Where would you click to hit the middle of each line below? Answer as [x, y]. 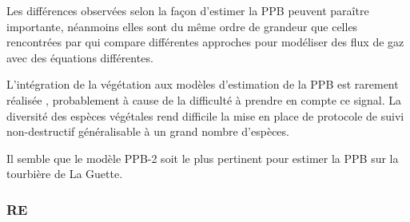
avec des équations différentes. [80, 57]
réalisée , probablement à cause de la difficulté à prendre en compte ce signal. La [204, 99]
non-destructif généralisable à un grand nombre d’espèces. [148, 131]
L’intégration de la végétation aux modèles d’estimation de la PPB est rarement [203, 84]
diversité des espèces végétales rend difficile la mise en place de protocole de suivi [205, 115]
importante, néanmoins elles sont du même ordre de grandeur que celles [182, 26]
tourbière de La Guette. [65, 174]
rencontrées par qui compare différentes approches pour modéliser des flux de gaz [205, 42]
